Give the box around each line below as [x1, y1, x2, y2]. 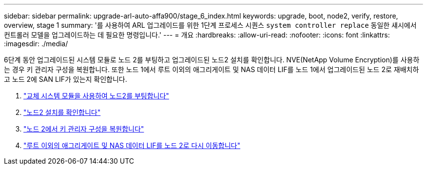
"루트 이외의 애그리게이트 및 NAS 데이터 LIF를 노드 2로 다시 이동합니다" [23, 141, 240, 150]
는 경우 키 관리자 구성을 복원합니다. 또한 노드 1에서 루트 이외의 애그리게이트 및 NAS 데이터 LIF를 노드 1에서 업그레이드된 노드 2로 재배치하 [4, 65, 419, 74]
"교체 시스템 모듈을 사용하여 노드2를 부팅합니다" [23, 92, 169, 100]
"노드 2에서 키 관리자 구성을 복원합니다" [23, 125, 144, 133]
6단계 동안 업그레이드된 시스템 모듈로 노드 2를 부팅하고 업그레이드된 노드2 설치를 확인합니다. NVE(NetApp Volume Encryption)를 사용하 [4, 56, 420, 64]
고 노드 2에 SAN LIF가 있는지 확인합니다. [4, 75, 127, 83]
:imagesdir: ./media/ [4, 39, 68, 48]
